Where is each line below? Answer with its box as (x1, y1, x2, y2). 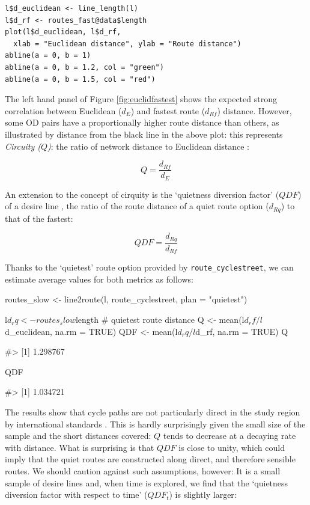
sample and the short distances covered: (5, 429, 151, 442)
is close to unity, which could (178, 441, 285, 453)
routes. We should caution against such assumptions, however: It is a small (5, 465, 281, 477)
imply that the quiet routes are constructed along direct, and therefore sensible (5, 453, 296, 465)
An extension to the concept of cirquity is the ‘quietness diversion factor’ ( (5, 188, 279, 200)
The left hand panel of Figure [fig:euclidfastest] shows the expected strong (5, 93, 277, 105)
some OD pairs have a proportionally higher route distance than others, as (5, 116, 279, 129)
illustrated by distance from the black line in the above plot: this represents (5, 127, 283, 140)
